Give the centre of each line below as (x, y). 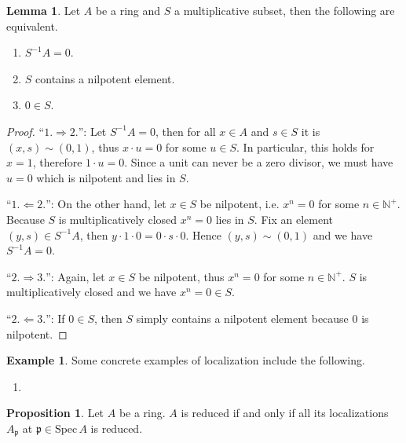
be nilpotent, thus (181, 276)
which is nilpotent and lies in (106, 177)
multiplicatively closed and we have (91, 292)
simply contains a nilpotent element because (242, 318)
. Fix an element (293, 219)
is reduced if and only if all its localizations (285, 413)
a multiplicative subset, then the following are (284, 10)
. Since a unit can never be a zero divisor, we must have (259, 162)
